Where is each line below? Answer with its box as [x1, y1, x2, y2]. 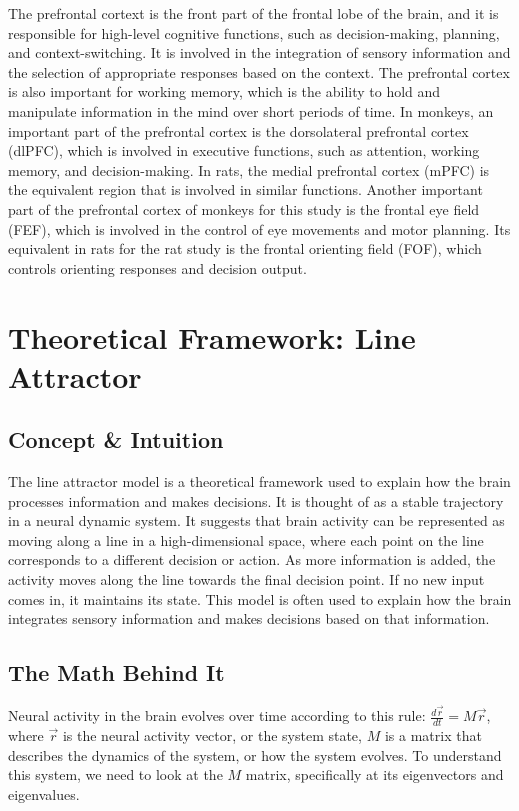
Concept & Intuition [8, 424, 224, 455]
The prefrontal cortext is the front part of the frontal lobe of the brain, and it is [8, 3, 499, 23]
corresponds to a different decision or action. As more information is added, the [8, 549, 496, 570]
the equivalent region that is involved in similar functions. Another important [8, 179, 483, 200]
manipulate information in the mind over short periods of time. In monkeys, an [8, 100, 494, 121]
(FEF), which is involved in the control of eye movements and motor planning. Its [8, 218, 511, 239]
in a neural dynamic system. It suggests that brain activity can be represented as [8, 510, 505, 531]
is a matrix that [384, 724, 482, 745]
